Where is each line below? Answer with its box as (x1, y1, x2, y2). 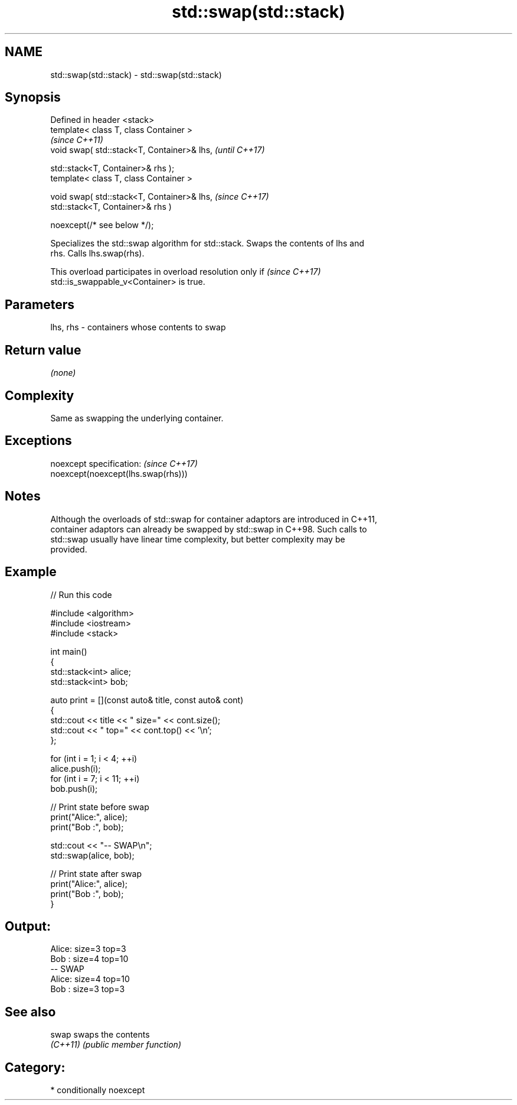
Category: (5, 1059, 66, 1075)
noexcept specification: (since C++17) (50, 458, 198, 469)
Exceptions (5, 433, 72, 448)
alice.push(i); (50, 763, 101, 773)
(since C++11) (50, 135, 103, 145)
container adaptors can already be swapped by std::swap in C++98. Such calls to (50, 524, 367, 534)
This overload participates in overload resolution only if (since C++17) (50, 266, 321, 277)
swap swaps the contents (50, 1029, 150, 1040)
